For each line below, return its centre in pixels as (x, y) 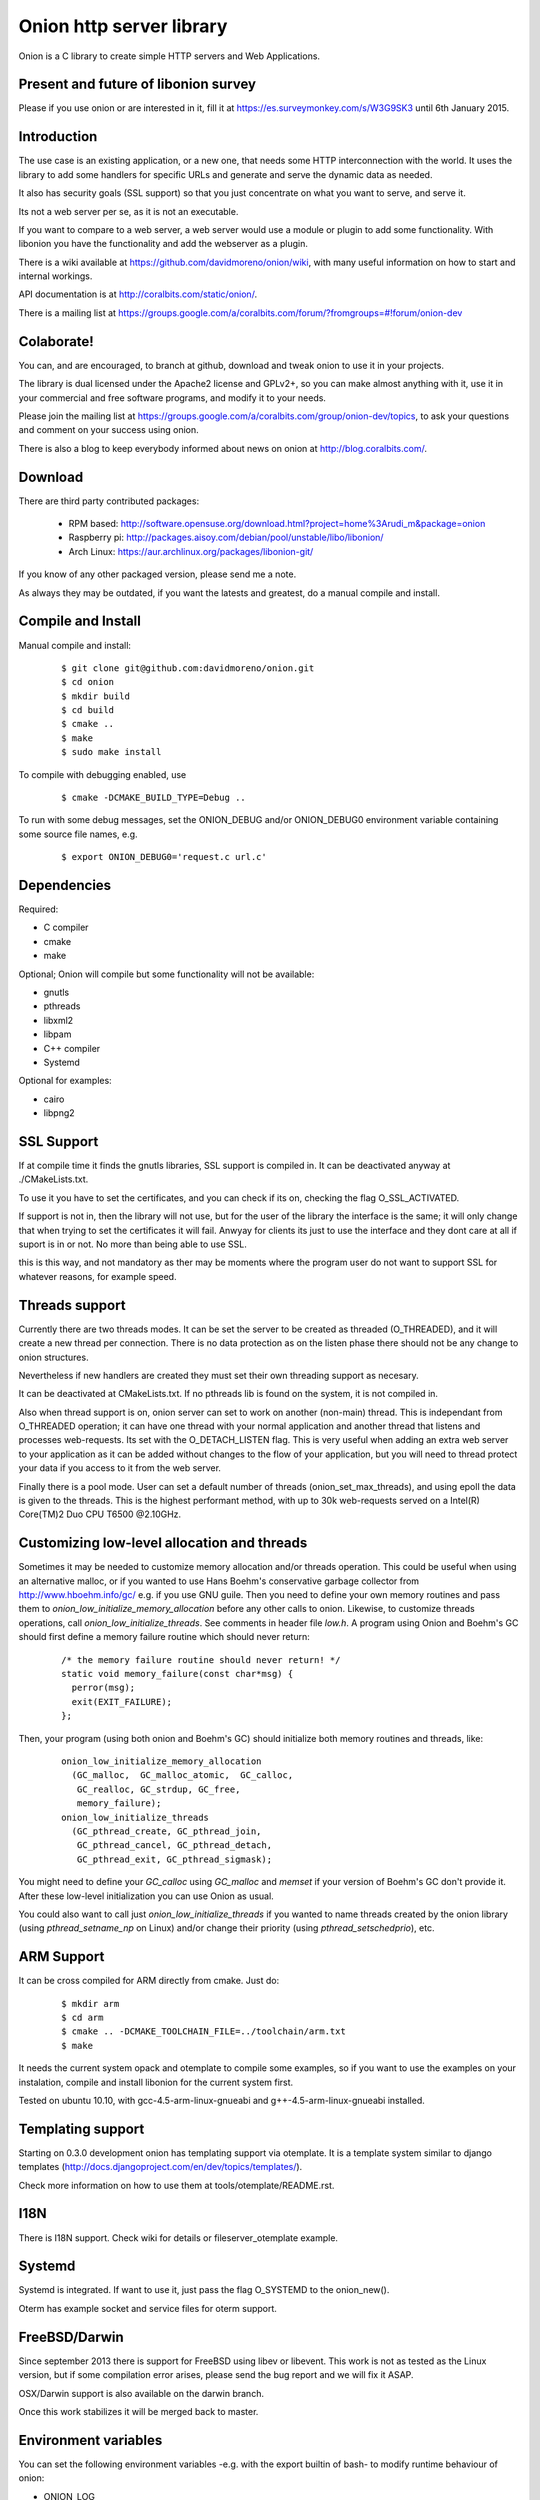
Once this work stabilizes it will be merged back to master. (138, 2411)
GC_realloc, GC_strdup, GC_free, (158, 1789)
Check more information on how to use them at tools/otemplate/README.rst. (176, 2185)
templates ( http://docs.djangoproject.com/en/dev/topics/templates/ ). (160, 2167)
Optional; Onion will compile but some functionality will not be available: (166, 974)
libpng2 (59, 1113)
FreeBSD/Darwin (71, 2336)
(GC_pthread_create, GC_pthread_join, (166, 1831)
